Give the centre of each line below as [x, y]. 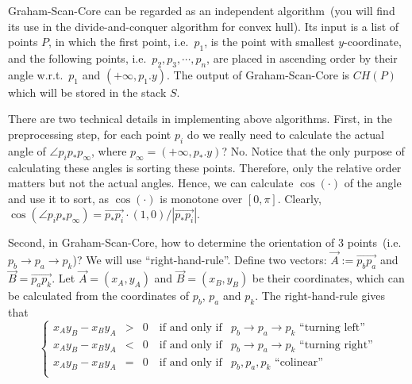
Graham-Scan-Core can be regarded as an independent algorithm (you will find [202, 10]
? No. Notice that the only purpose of [313, 150]
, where [109, 150]
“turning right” [336, 345]
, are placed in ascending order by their [302, 58]
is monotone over [201, 198]
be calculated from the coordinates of [99, 296]
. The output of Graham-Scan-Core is [258, 74]
